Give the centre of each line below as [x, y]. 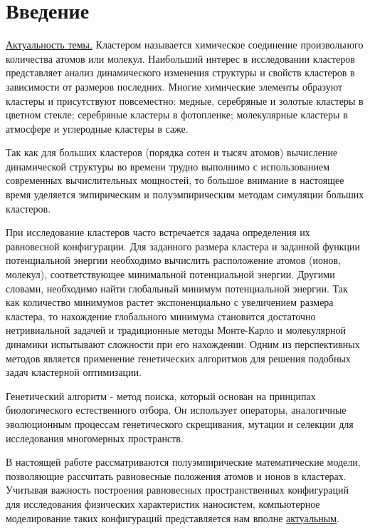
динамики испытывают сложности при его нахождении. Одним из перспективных [183, 344]
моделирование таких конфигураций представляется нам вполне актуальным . [173, 518]
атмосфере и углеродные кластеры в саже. [97, 128]
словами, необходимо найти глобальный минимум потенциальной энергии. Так [177, 288]
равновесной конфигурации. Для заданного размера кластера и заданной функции [183, 246]
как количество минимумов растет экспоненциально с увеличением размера [170, 302]
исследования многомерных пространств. [95, 438]
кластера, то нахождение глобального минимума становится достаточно [161, 316]
